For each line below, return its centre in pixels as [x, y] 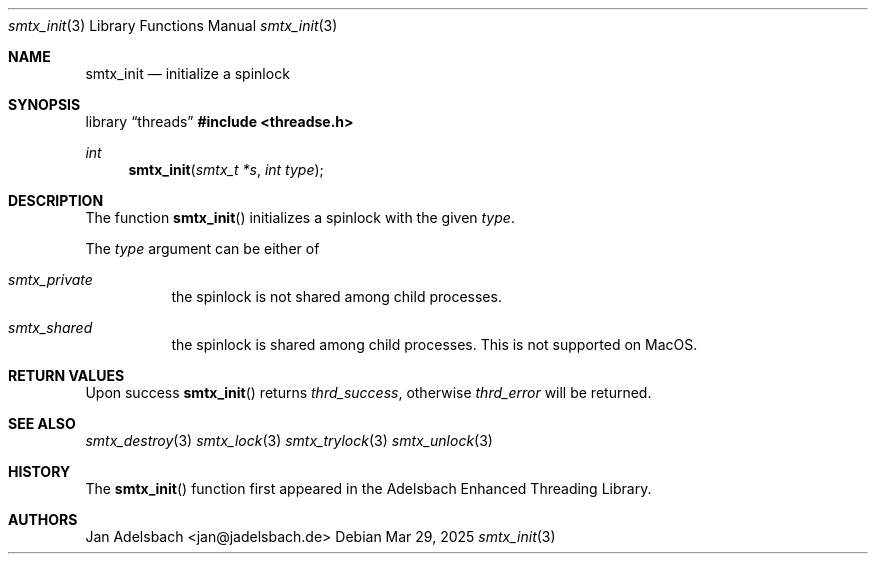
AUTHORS [43, 519]
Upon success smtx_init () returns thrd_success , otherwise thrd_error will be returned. [368, 392]
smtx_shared [50, 327]
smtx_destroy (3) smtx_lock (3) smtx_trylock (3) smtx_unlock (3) [289, 440]
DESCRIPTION [56, 200]
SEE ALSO [42, 423]
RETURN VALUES [66, 375]
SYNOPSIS [44, 104]
